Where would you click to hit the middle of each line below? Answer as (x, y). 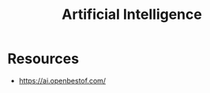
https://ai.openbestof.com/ (62, 80)
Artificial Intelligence (132, 15)
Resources (43, 59)
